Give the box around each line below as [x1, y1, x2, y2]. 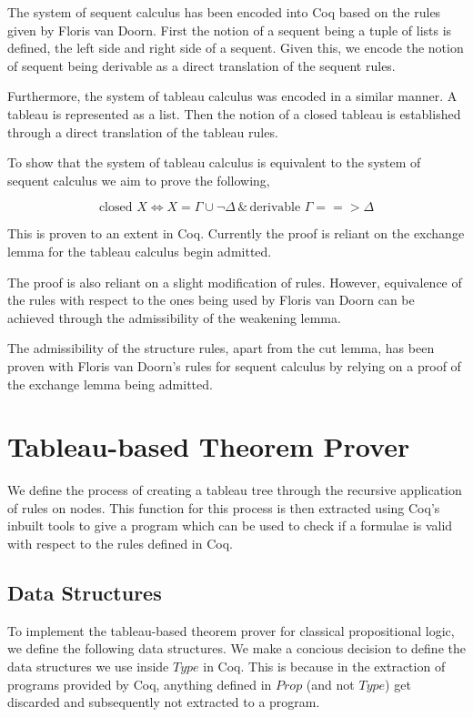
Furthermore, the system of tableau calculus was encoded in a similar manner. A [7, 86, 458, 106]
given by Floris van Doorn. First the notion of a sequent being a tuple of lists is [7, 20, 452, 39]
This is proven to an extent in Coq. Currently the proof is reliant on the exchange [7, 224, 465, 243]
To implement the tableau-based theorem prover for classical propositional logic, [7, 621, 455, 640]
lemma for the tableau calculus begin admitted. [7, 241, 272, 260]
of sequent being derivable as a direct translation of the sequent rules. [7, 56, 396, 75]
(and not [306, 674, 355, 693]
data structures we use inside [7, 656, 169, 675]
